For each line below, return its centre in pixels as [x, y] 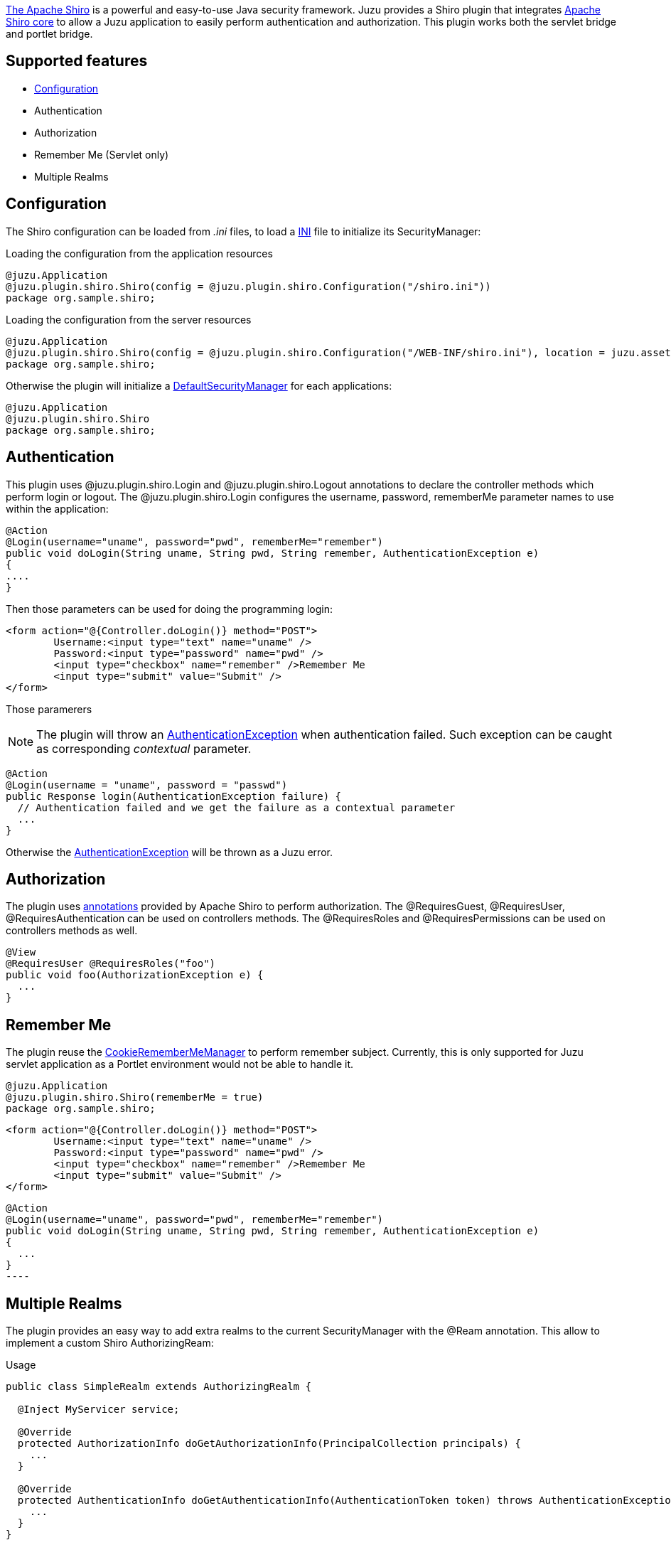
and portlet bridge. [49, 34]
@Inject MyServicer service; [98, 1410]
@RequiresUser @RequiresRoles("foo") [111, 964]
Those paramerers [49, 709]
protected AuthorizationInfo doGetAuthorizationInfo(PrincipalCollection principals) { [269, 1444]
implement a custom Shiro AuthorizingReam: [110, 1343]
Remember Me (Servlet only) [102, 154]
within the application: [57, 508]
